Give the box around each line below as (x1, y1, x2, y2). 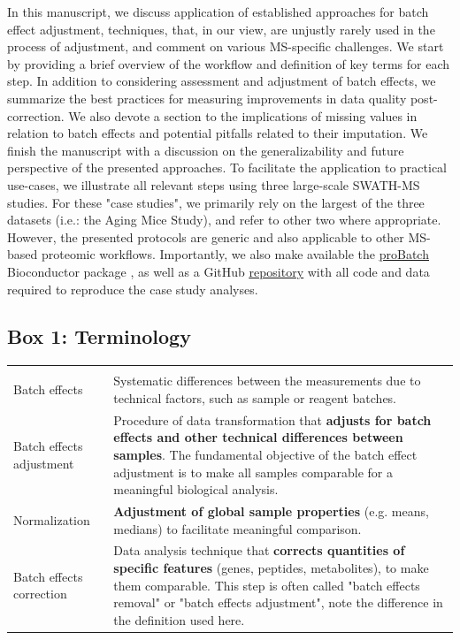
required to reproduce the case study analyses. (7, 279, 258, 298)
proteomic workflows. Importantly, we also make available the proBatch (41, 245, 429, 263)
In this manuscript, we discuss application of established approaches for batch (7, 3, 429, 20)
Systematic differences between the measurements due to (113, 371, 421, 390)
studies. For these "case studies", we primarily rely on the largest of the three (7, 193, 425, 211)
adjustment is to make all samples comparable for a (113, 462, 394, 481)
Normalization (13, 510, 90, 529)
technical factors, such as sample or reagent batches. (113, 388, 397, 407)
